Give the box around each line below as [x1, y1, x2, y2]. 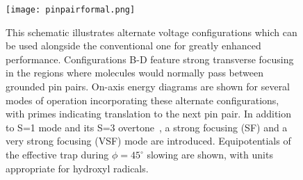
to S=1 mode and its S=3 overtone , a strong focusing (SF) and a [6, 120, 288, 134]
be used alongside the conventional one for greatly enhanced [6, 38, 261, 53]
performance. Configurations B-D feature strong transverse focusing [6, 51, 294, 66]
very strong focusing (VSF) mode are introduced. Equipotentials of [6, 133, 291, 148]
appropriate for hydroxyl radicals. [6, 161, 149, 175]
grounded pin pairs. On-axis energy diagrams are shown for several [6, 79, 290, 94]
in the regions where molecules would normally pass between [6, 65, 263, 80]
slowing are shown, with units [147, 147, 273, 161]
